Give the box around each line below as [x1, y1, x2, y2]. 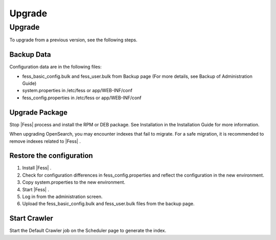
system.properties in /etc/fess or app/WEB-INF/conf [22, 88, 133, 94]
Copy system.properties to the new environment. [22, 179, 125, 185]
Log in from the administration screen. [22, 193, 103, 200]
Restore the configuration [9, 151, 93, 160]
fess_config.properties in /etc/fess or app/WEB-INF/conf [22, 95, 142, 101]
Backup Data [9, 50, 51, 59]
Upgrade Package [9, 108, 68, 117]
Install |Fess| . [22, 165, 52, 171]
